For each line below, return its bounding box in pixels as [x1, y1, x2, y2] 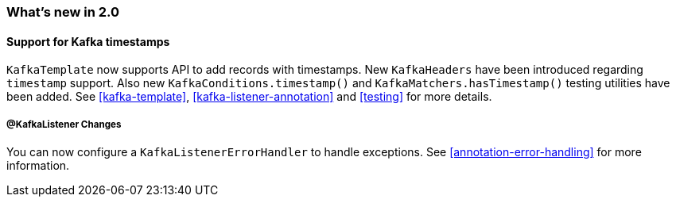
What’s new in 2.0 [6, 4, 120, 20]
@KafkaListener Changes [6, 118, 122, 130]
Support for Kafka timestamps [6, 34, 170, 48]
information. [6, 159, 70, 172]
